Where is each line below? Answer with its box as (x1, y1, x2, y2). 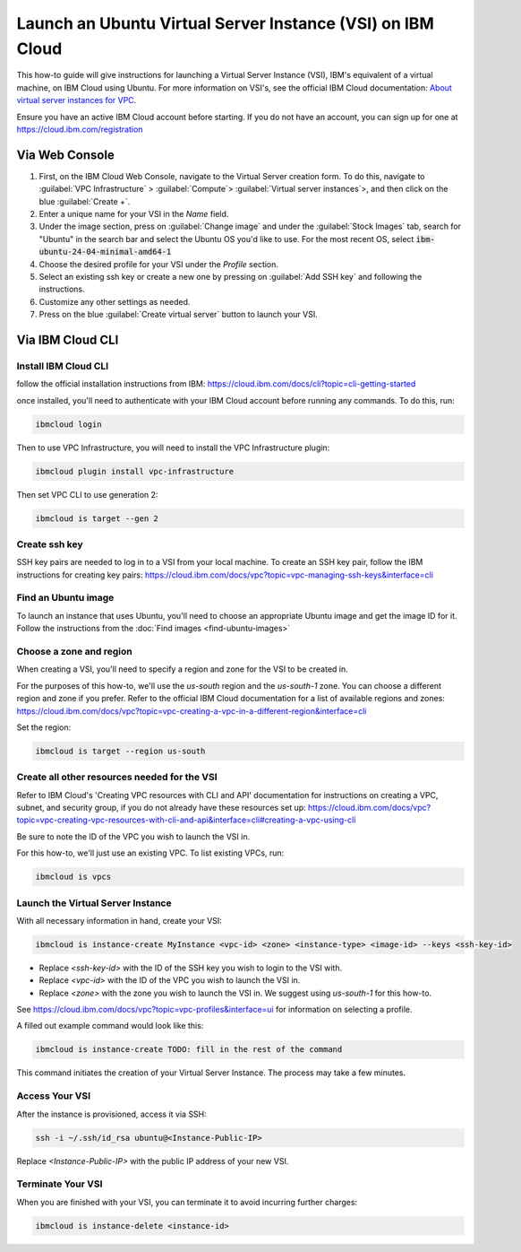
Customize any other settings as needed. (38, 296, 191, 307)
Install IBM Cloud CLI (16, 360, 109, 372)
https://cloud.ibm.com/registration (16, 124, 143, 135)
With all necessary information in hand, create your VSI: (16, 915, 223, 926)
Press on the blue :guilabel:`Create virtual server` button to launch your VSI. (38, 309, 318, 320)
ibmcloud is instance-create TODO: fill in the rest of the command (35, 1045, 343, 1055)
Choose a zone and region (16, 646, 133, 657)
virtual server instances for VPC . (16, 95, 137, 106)
